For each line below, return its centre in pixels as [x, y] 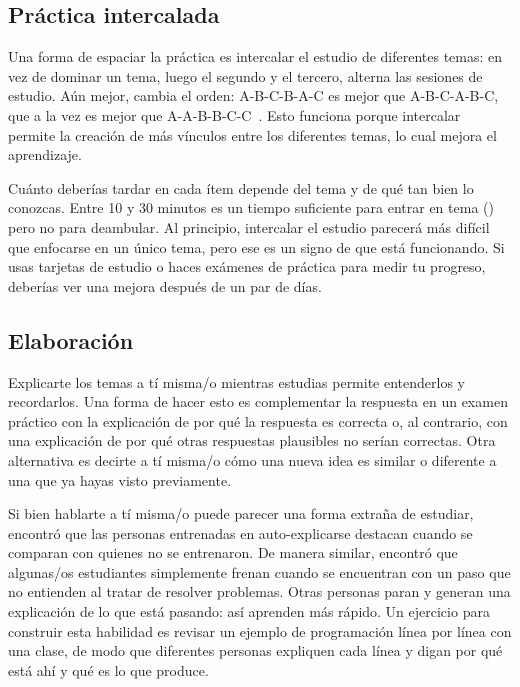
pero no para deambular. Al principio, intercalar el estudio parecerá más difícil [249, 226]
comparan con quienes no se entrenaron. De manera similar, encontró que [233, 552]
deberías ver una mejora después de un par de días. [165, 285]
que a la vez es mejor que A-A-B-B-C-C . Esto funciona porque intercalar [234, 114]
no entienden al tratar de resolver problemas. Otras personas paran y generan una [259, 591]
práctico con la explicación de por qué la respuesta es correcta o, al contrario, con [258, 420]
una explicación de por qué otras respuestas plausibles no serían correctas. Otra [252, 440]
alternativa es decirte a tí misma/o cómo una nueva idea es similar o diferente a [252, 459]
